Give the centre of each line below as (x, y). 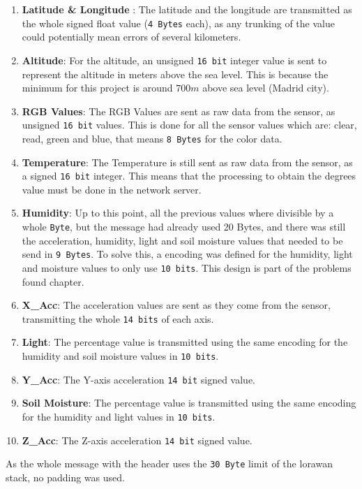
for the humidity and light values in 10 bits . (119, 416)
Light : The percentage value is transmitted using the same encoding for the (185, 342)
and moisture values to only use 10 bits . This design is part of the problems (187, 267)
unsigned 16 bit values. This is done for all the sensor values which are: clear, (189, 125)
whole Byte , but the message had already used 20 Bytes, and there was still (184, 227)
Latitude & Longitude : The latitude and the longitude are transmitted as (187, 9)
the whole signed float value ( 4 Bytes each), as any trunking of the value (178, 23)
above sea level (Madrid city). (266, 88)
